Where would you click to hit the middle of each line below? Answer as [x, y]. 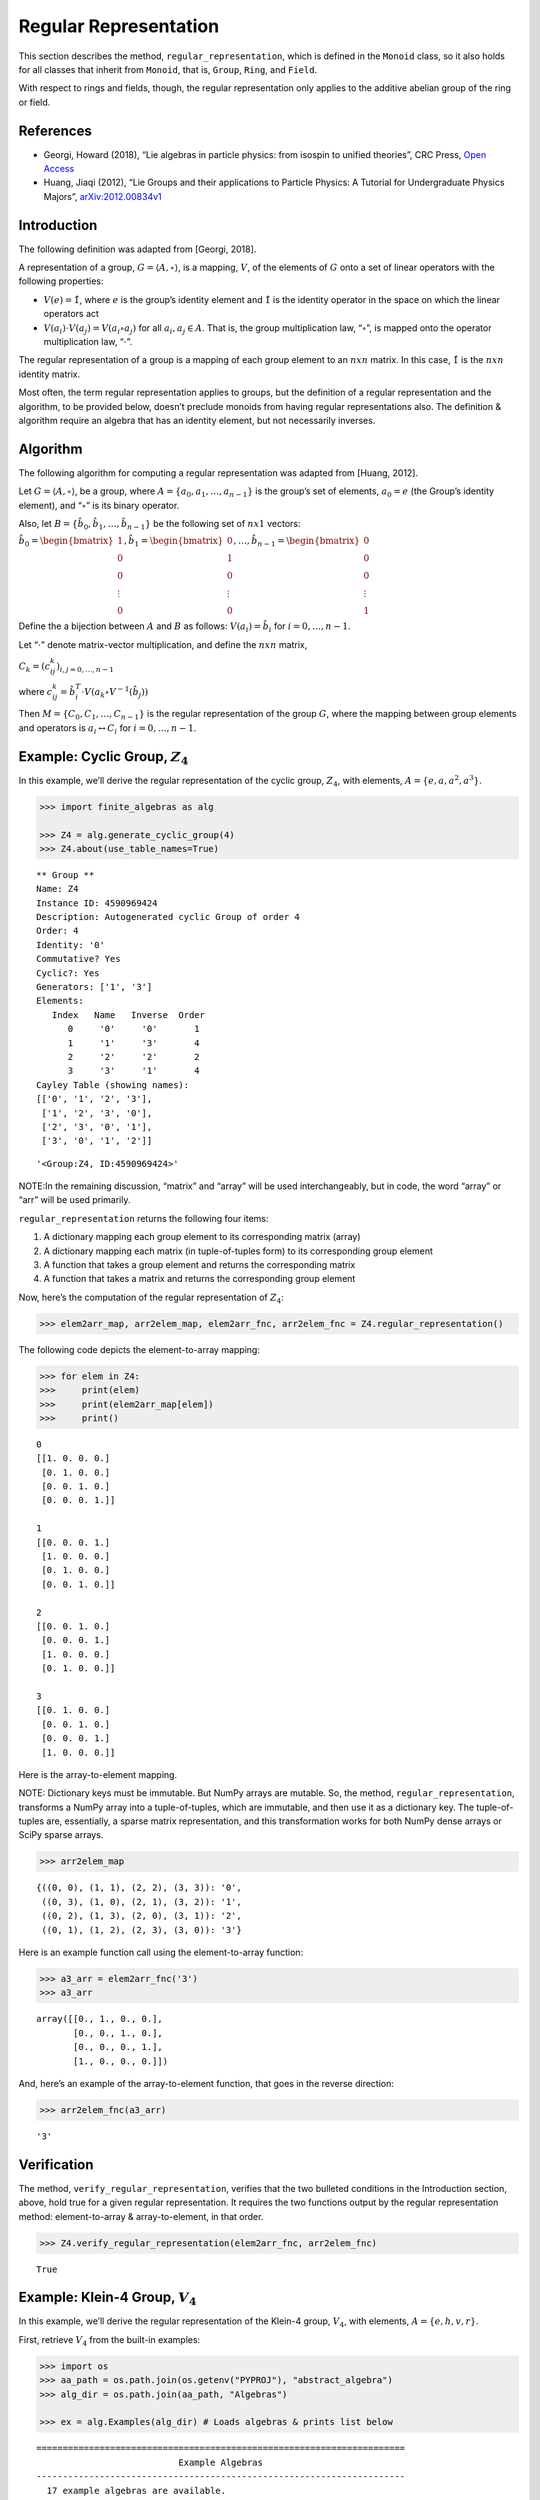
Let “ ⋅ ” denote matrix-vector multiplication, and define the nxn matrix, [163, 644]
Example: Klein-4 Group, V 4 [107, 2299]
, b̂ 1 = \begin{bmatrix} [173, 542]
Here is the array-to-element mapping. [98, 1774]
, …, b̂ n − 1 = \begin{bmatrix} [296, 542]
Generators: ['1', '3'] [94, 986]
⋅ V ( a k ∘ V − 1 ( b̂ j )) [115, 692]
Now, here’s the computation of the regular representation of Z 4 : [151, 1298]
